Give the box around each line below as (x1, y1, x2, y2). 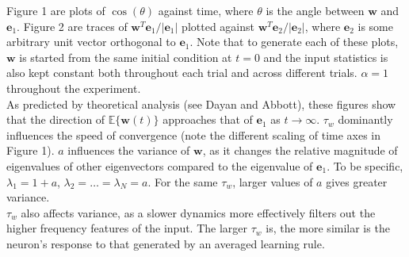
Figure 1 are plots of (6, 2, 105, 18)
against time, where (158, 2, 254, 18)
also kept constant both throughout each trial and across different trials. (6, 64, 357, 81)
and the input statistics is (263, 48, 388, 65)
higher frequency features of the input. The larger (6, 220, 248, 236)
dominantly (338, 111, 393, 128)
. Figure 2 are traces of (17, 17, 128, 34)
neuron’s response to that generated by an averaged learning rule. (6, 235, 325, 251)
